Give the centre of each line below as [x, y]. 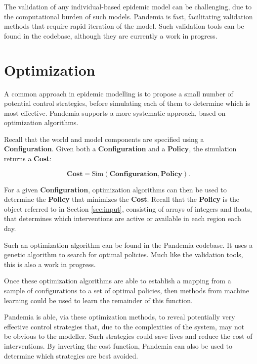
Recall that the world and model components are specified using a [104, 139]
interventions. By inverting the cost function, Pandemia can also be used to [118, 345]
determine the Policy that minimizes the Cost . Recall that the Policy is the [122, 199]
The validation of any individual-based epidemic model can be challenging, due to [128, 6]
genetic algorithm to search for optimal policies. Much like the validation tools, [124, 254]
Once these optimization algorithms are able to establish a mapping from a [118, 281]
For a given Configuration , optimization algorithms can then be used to [115, 189]
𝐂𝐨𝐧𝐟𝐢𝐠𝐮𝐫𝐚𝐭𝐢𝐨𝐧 [133, 174]
